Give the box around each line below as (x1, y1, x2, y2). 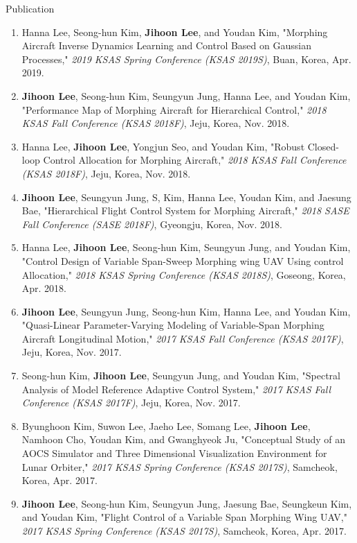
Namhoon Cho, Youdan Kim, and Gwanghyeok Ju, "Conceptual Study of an (21, 432, 346, 447)
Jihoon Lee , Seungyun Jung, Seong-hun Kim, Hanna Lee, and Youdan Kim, (21, 304, 351, 318)
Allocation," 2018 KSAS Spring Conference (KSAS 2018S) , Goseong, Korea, (21, 267, 346, 282)
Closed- (307, 139, 339, 153)
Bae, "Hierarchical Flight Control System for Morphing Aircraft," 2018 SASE (21, 203, 349, 218)
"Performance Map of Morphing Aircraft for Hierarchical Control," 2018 (21, 102, 327, 117)
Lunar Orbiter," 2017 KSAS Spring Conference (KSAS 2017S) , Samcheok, (21, 459, 338, 474)
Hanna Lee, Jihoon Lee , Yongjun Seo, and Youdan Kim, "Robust (21, 139, 305, 153)
